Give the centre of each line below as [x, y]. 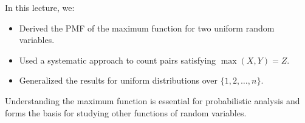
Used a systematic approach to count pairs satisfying [118, 60]
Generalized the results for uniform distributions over [118, 80]
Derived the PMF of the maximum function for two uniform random [147, 28]
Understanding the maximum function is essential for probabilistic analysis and [152, 100]
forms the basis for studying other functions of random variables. [126, 112]
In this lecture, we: [40, 7]
